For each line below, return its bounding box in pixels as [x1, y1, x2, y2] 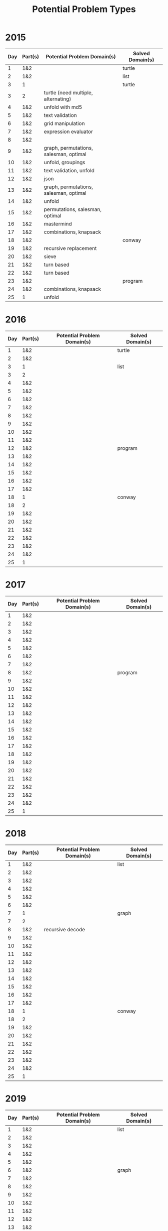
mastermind [43, 220, 72, 227]
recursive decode [43, 926, 85, 933]
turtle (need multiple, [43, 89, 93, 96]
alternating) [43, 95, 71, 102]
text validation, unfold [43, 167, 95, 174]
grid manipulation [43, 119, 85, 127]
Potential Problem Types [32, 4, 136, 15]
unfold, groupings [43, 159, 86, 166]
